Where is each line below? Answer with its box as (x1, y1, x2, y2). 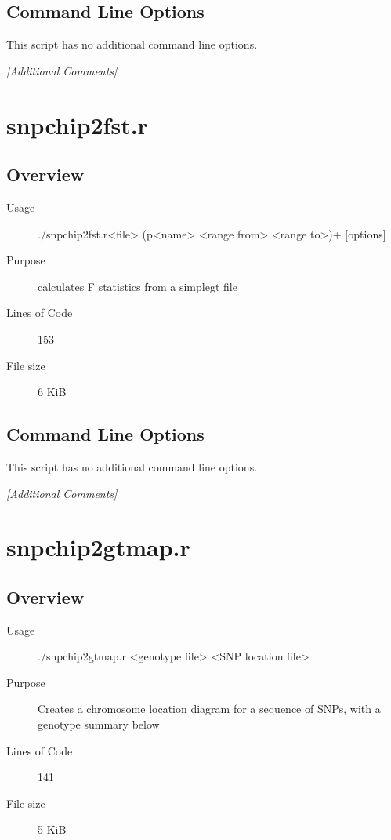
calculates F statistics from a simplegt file (38, 278, 237, 294)
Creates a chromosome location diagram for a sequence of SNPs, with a (38, 700, 381, 717)
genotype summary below (38, 716, 160, 733)
